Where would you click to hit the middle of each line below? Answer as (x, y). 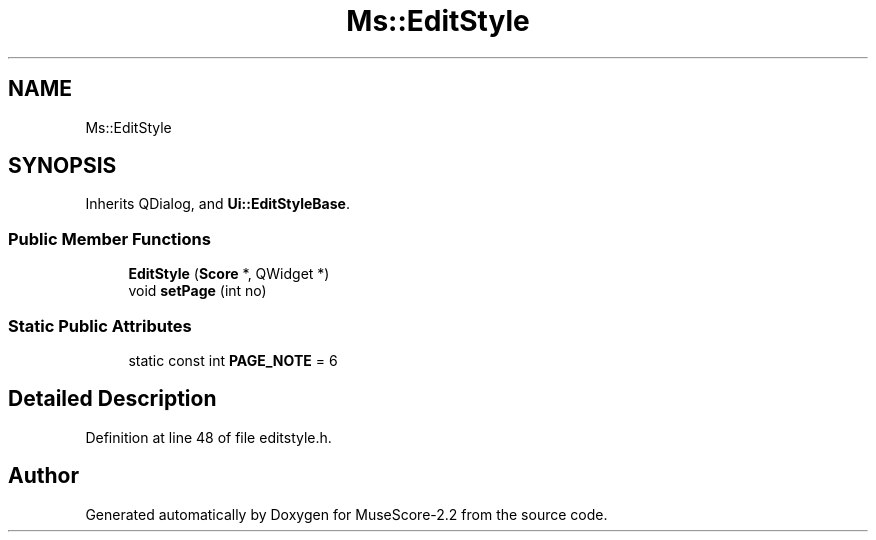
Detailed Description (112, 399)
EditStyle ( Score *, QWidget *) (229, 274)
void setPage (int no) (197, 291)
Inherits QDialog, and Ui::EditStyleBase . (217, 204)
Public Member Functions (109, 238)
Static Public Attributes (100, 325)
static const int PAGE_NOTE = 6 (233, 360)
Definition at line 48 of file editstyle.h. (208, 437)
